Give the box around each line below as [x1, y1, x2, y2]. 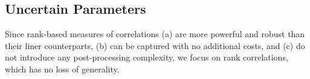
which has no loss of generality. [5, 62, 120, 75]
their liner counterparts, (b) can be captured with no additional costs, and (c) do [5, 39, 305, 51]
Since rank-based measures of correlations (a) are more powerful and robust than [5, 28, 305, 40]
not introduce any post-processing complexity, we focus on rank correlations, [5, 51, 288, 63]
